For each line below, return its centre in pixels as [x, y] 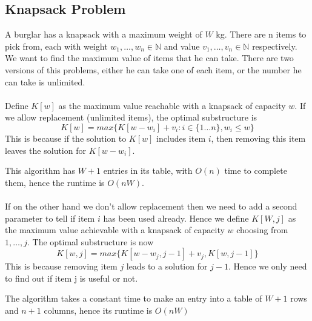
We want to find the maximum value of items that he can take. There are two [149, 58]
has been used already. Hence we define [176, 218]
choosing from [262, 230]
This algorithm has [40, 170]
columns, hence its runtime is [98, 310]
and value [182, 46]
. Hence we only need [268, 266]
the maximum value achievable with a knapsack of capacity [115, 230]
